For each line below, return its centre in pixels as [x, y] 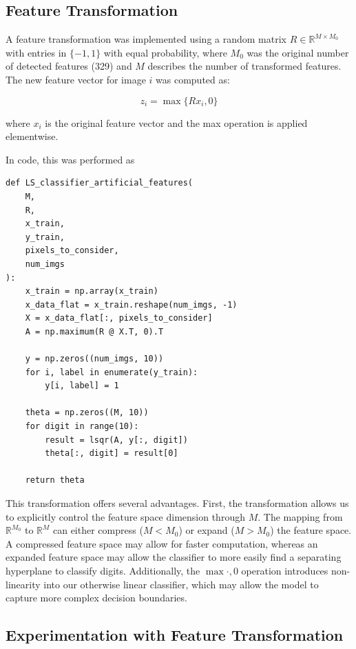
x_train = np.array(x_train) [92, 291]
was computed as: [193, 79]
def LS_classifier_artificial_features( [100, 183]
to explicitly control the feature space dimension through [125, 516]
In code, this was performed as [70, 159]
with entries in [36, 52]
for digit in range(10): [82, 427]
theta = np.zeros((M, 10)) [87, 413]
